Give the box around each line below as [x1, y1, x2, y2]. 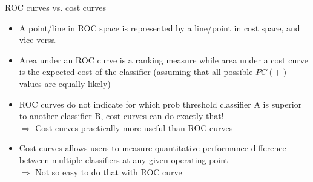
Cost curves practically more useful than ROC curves [35, 121, 233, 134]
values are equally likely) [19, 77, 111, 89]
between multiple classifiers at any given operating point [19, 153, 229, 166]
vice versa [19, 33, 56, 46]
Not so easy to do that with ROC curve [35, 165, 182, 178]
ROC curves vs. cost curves [5, 1, 106, 13]
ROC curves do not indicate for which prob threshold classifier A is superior [19, 97, 302, 110]
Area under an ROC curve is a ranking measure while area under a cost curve [19, 53, 308, 66]
